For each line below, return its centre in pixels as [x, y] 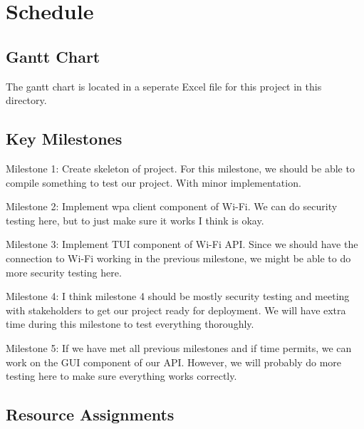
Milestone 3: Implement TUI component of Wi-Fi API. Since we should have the [182, 244]
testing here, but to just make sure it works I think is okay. [135, 220]
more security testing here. [64, 272]
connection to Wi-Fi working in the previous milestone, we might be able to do [178, 258]
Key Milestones [64, 139]
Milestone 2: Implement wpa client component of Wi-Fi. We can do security [172, 206]
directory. [26, 100]
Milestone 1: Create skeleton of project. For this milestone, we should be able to [180, 168]
